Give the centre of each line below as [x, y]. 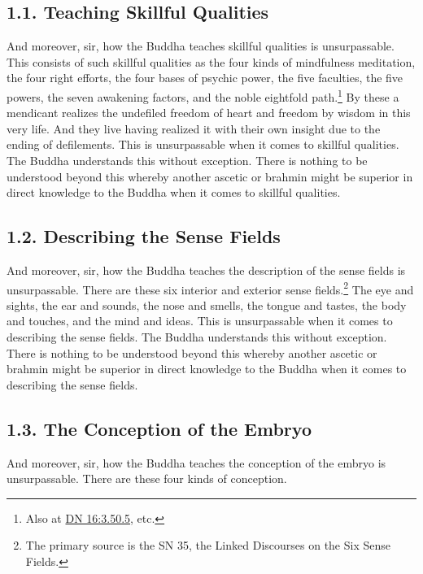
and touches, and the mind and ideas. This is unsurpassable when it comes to [200, 321]
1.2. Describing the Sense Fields [144, 236]
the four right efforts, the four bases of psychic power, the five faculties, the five [205, 78]
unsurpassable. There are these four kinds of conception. [147, 478]
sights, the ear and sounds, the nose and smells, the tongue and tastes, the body [207, 304]
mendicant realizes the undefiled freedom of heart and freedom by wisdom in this [209, 113]
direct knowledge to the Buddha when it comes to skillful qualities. [174, 192]
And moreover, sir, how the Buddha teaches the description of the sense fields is [206, 270]
